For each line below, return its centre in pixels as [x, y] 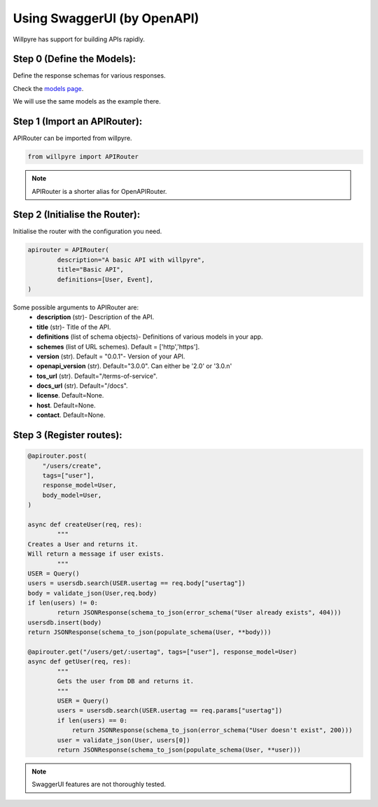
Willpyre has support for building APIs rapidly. [79, 39]
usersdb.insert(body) [65, 622]
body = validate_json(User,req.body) [92, 593]
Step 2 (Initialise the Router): [77, 215]
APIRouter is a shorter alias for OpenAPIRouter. [99, 191]
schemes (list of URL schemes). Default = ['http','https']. [118, 346]
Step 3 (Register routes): [68, 435]
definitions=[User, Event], [105, 279]
